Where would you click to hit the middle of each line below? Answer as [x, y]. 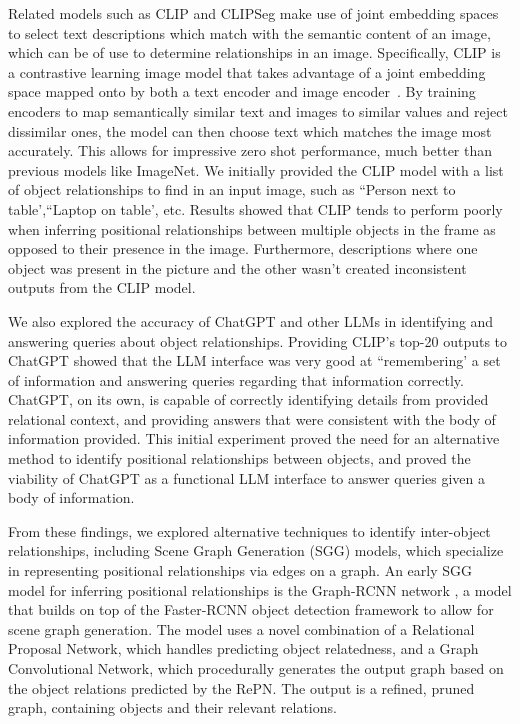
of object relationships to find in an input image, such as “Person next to [232, 189]
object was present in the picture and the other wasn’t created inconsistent [237, 267]
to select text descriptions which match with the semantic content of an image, [249, 32]
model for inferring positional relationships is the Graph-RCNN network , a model [260, 589]
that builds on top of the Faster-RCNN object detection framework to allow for [251, 609]
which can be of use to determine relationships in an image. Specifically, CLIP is [254, 52]
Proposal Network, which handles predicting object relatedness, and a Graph [243, 648]
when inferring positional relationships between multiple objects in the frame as [252, 228]
